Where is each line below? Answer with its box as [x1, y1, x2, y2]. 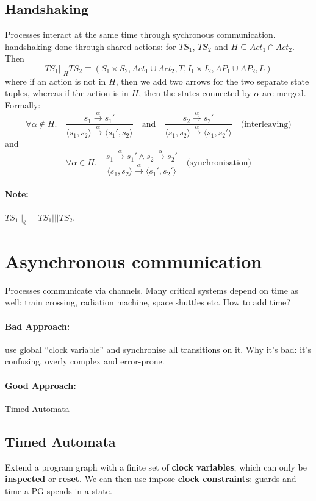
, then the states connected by [138, 87, 251, 99]
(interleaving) [240, 119, 292, 129]
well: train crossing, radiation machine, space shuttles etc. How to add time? [5, 296, 290, 308]
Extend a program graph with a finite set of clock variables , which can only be [5, 460, 307, 473]
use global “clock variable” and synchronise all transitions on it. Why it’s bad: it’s [5, 343, 311, 355]
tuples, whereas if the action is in [5, 87, 129, 99]
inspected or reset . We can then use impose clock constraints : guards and [5, 472, 296, 485]
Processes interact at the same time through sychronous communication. [5, 28, 276, 41]
